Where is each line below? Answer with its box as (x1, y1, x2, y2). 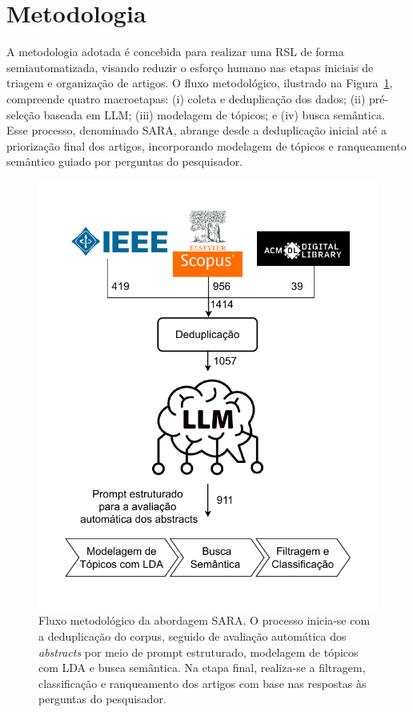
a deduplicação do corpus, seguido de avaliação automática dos (38, 627, 347, 644)
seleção (6, 106, 41, 123)
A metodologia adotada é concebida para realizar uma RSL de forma (6, 43, 344, 60)
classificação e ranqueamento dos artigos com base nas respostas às (38, 674, 367, 691)
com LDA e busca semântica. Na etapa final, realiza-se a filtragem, (38, 659, 366, 676)
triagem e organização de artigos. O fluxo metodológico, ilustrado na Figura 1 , (6, 74, 393, 91)
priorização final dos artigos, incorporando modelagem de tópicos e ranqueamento (6, 137, 407, 154)
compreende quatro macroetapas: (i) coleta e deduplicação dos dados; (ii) (6, 90, 366, 107)
